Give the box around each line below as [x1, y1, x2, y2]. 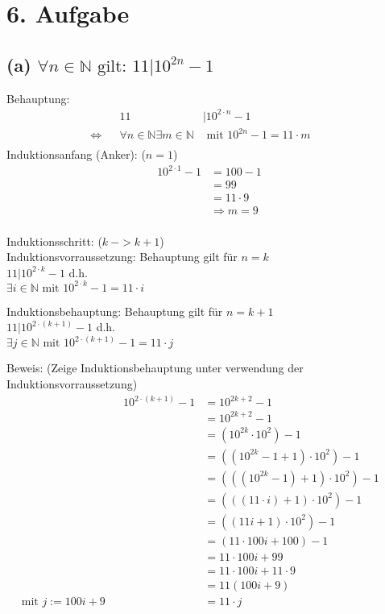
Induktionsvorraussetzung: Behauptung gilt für [6, 248, 238, 265]
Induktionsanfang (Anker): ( [6, 146, 146, 163]
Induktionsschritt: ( [6, 232, 102, 249]
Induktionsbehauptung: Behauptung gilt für [6, 302, 223, 319]
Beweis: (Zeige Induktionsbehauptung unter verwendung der [6, 359, 304, 376]
